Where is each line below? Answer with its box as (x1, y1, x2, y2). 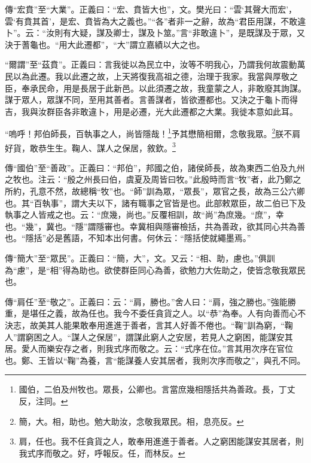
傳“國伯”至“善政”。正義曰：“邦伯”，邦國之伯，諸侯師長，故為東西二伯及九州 (5, 161, 305, 173)
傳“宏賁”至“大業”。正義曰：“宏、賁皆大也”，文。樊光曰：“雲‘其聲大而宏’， (5, 3, 297, 15)
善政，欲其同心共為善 (221, 220, 306, 232)
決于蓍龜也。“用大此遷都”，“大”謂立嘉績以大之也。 (5, 38, 205, 50)
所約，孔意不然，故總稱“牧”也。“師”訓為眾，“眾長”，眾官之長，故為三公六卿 (5, 185, 305, 197)
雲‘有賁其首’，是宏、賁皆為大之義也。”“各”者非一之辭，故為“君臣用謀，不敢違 (5, 14, 306, 27)
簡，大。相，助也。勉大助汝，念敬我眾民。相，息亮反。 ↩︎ (19, 415, 244, 427)
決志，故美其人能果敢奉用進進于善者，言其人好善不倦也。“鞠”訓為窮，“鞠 (5, 318, 293, 331)
